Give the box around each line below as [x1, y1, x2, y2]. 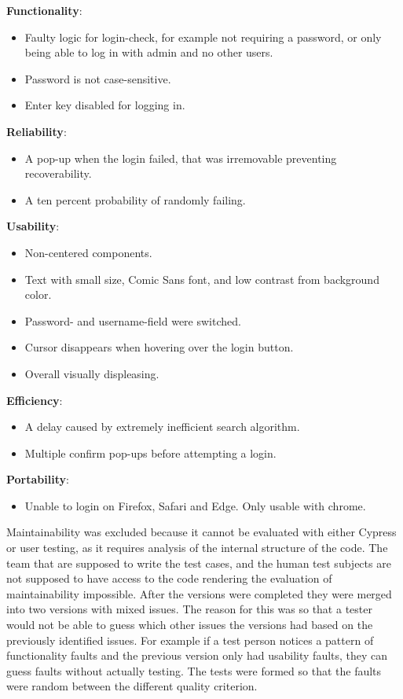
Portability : [6, 471, 69, 487]
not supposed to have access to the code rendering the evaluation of [6, 570, 332, 587]
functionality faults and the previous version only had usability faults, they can [6, 647, 388, 664]
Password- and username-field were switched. [24, 312, 241, 329]
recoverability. [24, 165, 92, 182]
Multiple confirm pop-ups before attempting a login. [24, 444, 277, 461]
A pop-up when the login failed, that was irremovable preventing [24, 149, 337, 166]
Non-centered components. [24, 244, 152, 260]
